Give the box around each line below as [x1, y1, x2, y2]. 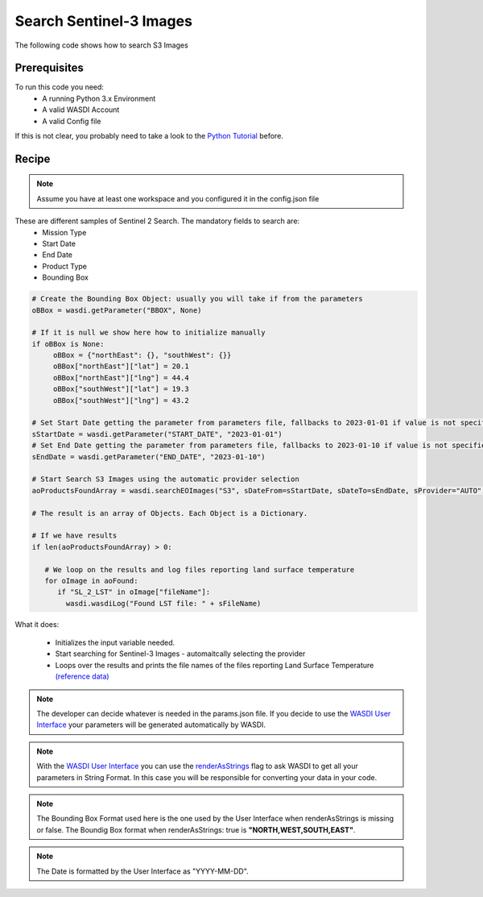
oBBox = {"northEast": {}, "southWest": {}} [52, 351, 232, 360]
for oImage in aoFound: [44, 576, 138, 585]
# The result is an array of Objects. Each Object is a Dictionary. [31, 509, 308, 517]
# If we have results [31, 531, 118, 540]
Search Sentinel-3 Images [14, 12, 193, 30]
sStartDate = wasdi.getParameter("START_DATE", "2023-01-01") [31, 430, 283, 438]
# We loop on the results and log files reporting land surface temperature [44, 565, 355, 574]
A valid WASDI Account [42, 105, 120, 114]
